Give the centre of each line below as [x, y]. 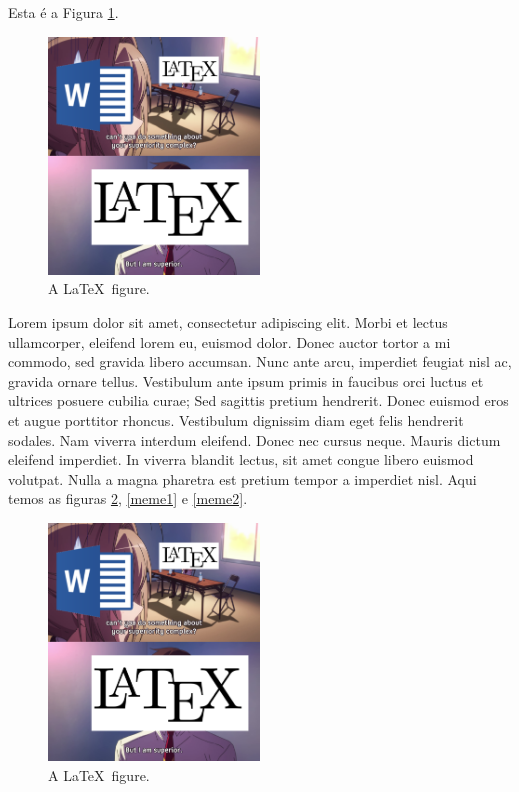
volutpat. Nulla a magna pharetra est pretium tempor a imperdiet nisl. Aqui [242, 478]
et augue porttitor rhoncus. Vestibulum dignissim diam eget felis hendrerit [236, 420]
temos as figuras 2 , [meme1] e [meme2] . [128, 498]
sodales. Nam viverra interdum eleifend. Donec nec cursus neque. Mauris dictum [254, 439]
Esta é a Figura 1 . [63, 12]
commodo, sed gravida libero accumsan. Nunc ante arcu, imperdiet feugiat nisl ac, [260, 361]
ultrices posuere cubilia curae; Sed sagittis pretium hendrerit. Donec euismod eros [258, 400]
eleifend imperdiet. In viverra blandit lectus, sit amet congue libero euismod [241, 459]
